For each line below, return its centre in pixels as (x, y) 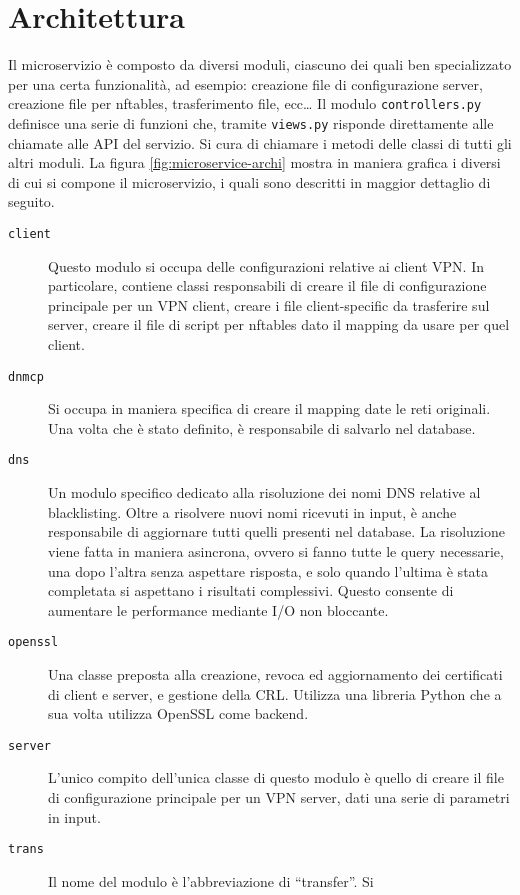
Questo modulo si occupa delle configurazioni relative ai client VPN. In (266, 265)
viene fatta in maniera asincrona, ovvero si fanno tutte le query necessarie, (276, 550)
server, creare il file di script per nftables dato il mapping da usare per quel (279, 324)
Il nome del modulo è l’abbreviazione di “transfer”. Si (211, 880)
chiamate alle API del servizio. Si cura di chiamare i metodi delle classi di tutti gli (260, 142)
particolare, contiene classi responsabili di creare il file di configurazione (267, 285)
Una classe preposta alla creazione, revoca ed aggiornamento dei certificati (275, 673)
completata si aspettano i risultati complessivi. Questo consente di (251, 590)
